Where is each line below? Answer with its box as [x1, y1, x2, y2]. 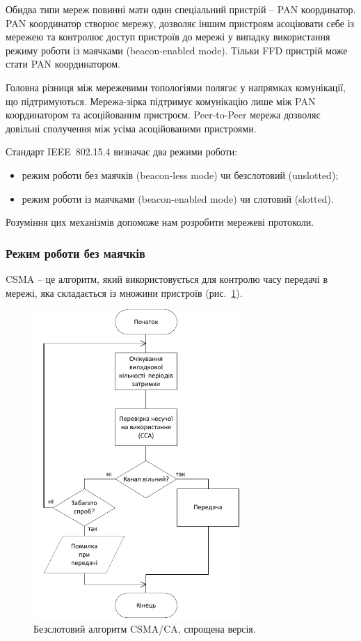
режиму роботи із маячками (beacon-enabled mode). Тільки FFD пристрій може [6, 43, 348, 57]
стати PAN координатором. [6, 56, 120, 71]
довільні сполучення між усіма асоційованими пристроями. [6, 121, 257, 135]
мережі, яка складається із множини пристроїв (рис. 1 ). [6, 285, 243, 300]
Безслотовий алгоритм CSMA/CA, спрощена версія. [33, 621, 256, 635]
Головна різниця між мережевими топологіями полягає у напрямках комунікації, [6, 79, 346, 94]
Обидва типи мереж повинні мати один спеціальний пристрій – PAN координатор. [6, 2, 356, 16]
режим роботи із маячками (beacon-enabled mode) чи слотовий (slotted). [22, 191, 334, 206]
